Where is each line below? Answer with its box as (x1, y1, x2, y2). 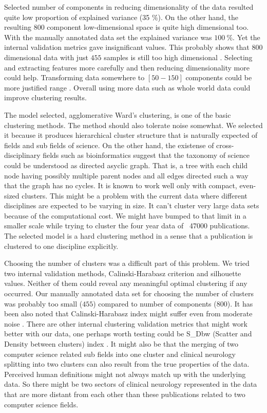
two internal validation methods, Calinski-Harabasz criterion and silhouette (4, 267, 241, 278)
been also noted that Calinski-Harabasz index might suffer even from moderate (4, 308, 253, 319)
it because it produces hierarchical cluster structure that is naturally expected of (4, 130, 258, 140)
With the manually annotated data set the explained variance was (4, 31, 212, 42)
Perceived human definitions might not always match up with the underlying (4, 368, 246, 379)
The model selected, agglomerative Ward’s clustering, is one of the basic (4, 109, 231, 120)
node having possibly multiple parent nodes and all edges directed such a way (4, 170, 249, 181)
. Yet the (233, 31, 260, 42)
